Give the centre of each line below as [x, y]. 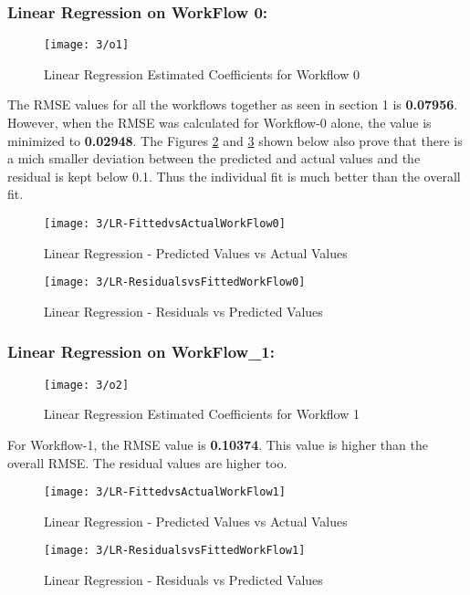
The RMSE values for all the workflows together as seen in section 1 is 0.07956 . [233, 104]
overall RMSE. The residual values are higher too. [147, 462]
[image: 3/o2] [87, 385]
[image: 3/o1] [87, 45]
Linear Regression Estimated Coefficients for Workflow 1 [202, 414]
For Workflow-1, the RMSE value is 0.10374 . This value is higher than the [218, 444]
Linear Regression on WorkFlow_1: [141, 352]
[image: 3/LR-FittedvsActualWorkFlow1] [165, 492]
